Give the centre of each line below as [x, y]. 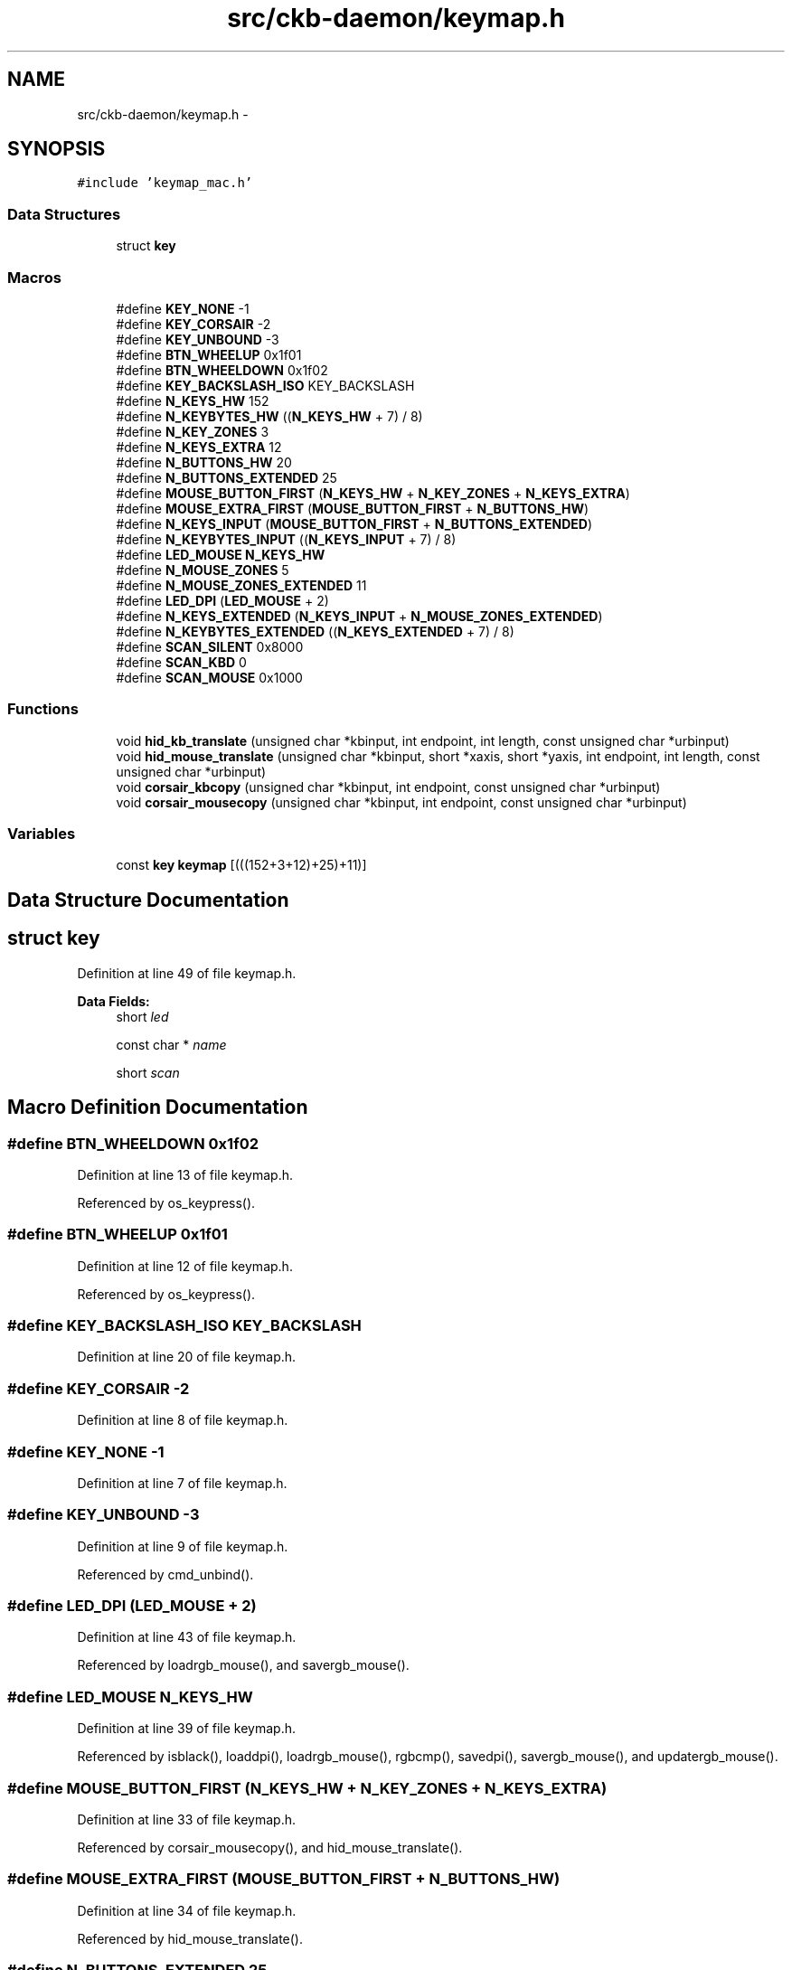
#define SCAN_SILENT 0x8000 [210, 646]
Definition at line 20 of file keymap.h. [187, 1357]
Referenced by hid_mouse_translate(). [190, 1938]
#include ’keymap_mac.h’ [165, 183]
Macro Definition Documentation [158, 1108]
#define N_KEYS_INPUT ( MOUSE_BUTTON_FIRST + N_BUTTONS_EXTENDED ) [354, 523]
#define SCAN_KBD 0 [181, 662]
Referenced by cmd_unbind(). [165, 1574]
